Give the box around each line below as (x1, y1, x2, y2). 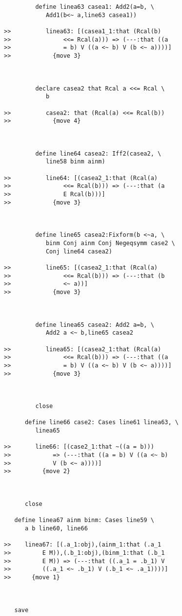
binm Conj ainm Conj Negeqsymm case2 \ (45, 240, 175, 247)
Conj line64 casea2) (45, 248, 112, 255)
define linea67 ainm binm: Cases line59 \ (14, 517, 154, 524)
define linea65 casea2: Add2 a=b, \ (35, 321, 154, 328)
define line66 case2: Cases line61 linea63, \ (24, 419, 179, 426)
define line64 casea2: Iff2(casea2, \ (35, 150, 162, 157)
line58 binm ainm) (45, 158, 105, 165)
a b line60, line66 (24, 525, 88, 532)
